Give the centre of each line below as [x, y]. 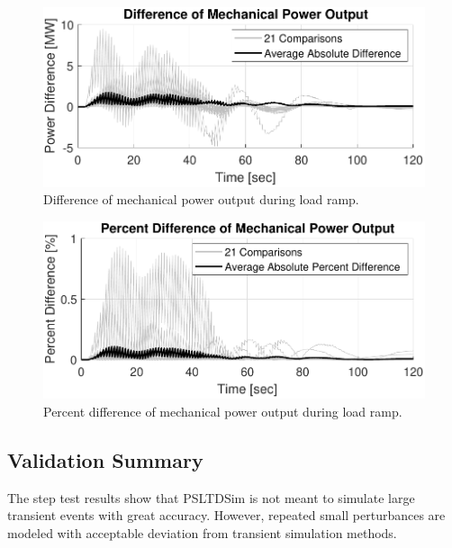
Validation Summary [105, 459]
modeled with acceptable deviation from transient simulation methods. [202, 532]
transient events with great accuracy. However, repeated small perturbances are [226, 515]
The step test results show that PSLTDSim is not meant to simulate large [211, 497]
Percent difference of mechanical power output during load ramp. [223, 411]
